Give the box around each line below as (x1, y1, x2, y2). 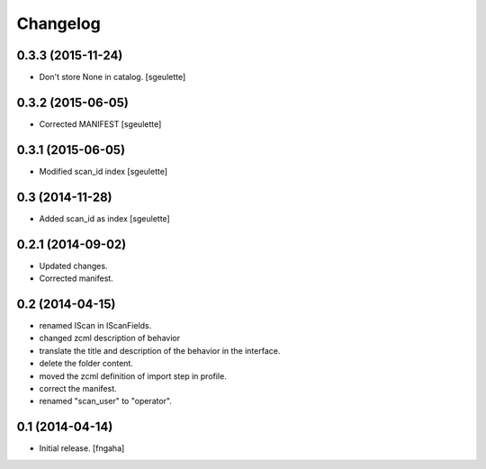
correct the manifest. (39, 383, 117, 393)
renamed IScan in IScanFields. (39, 320, 152, 330)
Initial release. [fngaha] (39, 443, 125, 454)
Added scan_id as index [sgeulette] (39, 212, 170, 224)
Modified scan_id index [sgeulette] (39, 166, 168, 176)
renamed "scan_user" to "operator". (39, 396, 173, 407)
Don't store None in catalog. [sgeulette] (39, 72, 186, 83)
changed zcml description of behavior (39, 333, 180, 344)
